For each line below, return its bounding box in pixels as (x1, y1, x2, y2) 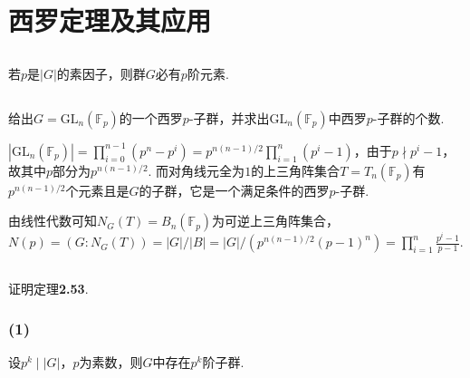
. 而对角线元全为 (148, 160, 245, 179)
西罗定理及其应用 (8, 2, 212, 39)
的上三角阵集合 (251, 160, 341, 179)
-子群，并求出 (188, 108, 270, 127)
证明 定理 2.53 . (8, 278, 89, 297)
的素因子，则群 (56, 63, 146, 82)
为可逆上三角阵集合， (212, 211, 340, 230)
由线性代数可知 (8, 211, 97, 230)
